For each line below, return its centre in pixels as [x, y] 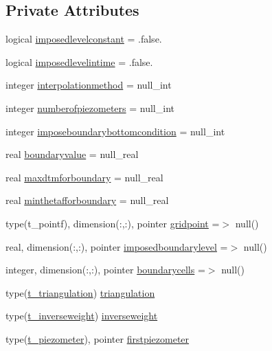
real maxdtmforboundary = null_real [84, 177]
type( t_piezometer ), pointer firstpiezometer [98, 338]
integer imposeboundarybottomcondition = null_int [115, 131]
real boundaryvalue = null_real [72, 154]
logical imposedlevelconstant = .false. [84, 39]
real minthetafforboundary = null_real [87, 200]
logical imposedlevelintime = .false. [79, 61]
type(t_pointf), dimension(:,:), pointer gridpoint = [113, 223]
